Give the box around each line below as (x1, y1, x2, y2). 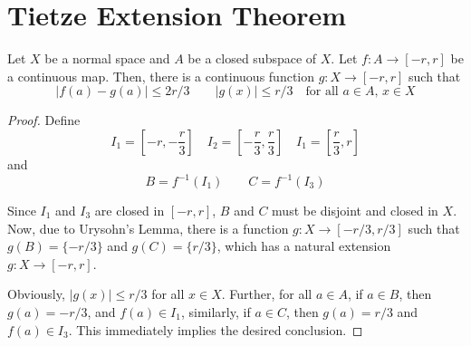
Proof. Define (7, 111, 81, 130)
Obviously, (7, 284, 65, 303)
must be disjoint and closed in (272, 201, 438, 219)
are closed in (94, 201, 165, 219)
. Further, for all (221, 284, 312, 303)
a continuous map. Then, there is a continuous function (7, 66, 315, 85)
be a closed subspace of (187, 49, 317, 68)
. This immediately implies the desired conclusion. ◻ (68, 320, 363, 339)
